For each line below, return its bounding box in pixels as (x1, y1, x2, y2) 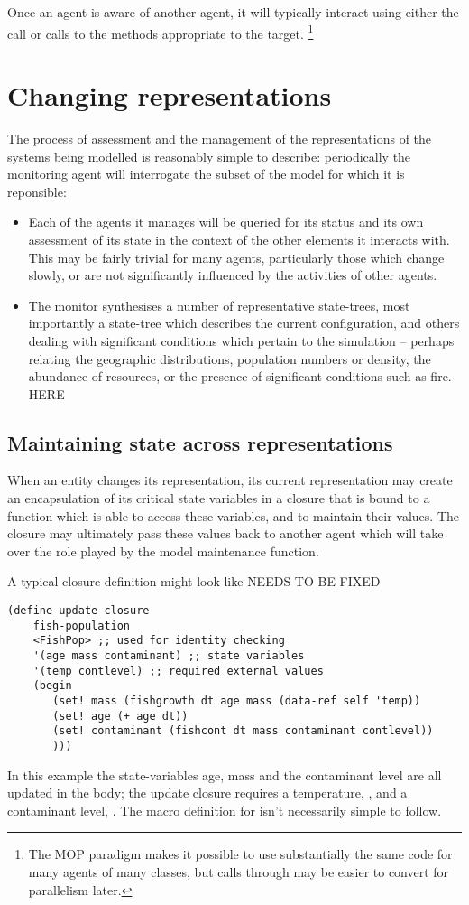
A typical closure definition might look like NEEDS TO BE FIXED (7, 572, 381, 591)
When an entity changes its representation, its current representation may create (7, 471, 453, 490)
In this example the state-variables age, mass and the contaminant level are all (7, 765, 442, 784)
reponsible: (7, 182, 67, 201)
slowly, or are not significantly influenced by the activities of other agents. (28, 266, 437, 285)
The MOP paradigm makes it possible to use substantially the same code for (28, 844, 453, 863)
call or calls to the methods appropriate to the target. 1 (7, 21, 314, 42)
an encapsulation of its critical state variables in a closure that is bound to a (7, 489, 430, 508)
